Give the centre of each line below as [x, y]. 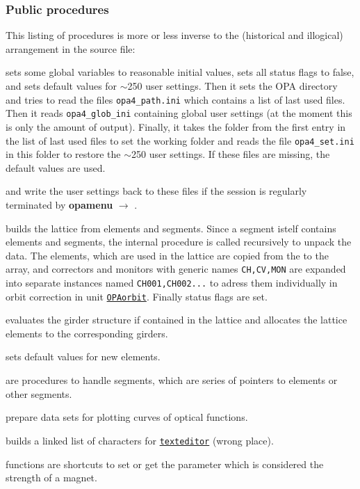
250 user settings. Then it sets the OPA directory [232, 86]
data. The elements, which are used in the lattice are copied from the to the [167, 255]
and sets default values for [62, 86]
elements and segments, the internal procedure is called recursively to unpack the [179, 242]
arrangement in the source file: [71, 48]
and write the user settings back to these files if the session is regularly [156, 191]
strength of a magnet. [51, 478]
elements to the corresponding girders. [87, 333]
